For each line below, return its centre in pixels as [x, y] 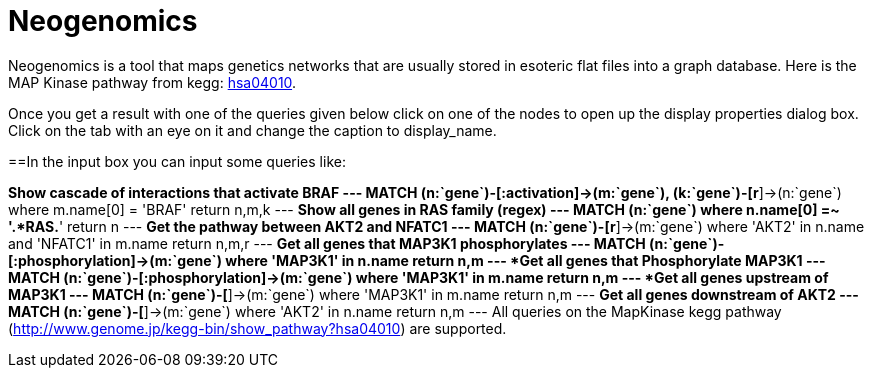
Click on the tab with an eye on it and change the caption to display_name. [252, 130]
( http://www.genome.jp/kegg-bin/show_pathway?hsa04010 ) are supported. [257, 328]
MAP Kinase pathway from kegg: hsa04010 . [152, 82]
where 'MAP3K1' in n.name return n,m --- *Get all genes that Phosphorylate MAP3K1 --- [525, 260]
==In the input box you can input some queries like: [177, 161]
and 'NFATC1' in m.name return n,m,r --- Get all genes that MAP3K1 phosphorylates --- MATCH [327, 243]
